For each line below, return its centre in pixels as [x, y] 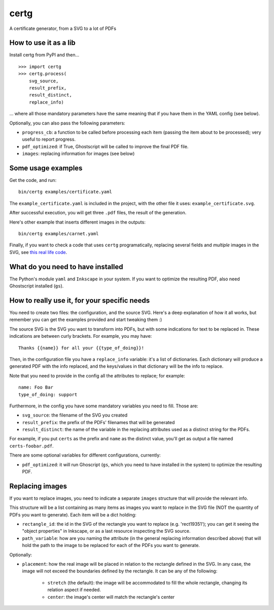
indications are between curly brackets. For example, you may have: [81, 336]
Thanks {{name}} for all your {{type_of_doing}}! [81, 348]
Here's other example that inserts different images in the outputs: [77, 222]
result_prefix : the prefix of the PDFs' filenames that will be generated [98, 422]
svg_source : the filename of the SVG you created [75, 415]
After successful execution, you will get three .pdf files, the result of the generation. [98, 213]
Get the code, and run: [33, 180]
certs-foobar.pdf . [31, 446]
